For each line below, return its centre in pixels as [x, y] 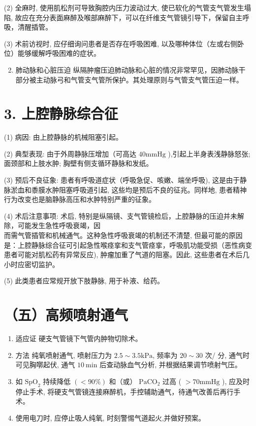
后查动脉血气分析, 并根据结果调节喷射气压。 [171, 365]
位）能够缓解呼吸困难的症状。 [52, 53]
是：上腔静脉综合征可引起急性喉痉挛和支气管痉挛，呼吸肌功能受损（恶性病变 [128, 245]
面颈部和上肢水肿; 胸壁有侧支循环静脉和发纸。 [79, 163]
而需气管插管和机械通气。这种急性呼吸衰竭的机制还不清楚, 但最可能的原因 [123, 235]
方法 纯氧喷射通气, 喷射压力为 [64, 355]
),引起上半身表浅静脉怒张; [209, 153]
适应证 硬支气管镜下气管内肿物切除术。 [79, 338]
